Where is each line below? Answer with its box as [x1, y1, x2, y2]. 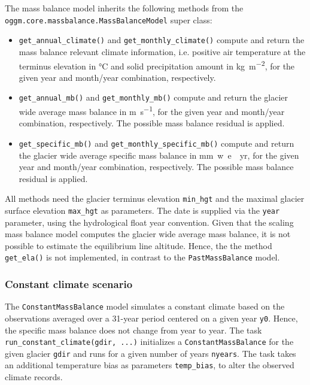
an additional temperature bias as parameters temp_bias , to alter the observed [5, 359, 294, 371]
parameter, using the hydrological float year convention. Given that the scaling [5, 216, 294, 228]
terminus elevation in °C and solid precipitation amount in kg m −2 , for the [19, 57, 295, 72]
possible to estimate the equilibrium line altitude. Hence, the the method [5, 239, 272, 251]
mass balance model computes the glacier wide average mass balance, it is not [5, 228, 291, 240]
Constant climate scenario [5, 276, 133, 291]
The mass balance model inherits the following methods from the [5, 2, 244, 14]
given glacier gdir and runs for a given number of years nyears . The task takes [5, 347, 296, 359]
